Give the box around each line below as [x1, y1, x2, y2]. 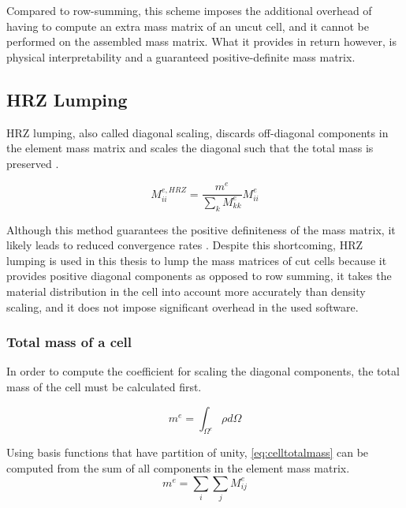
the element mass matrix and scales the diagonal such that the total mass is [6, 140, 374, 156]
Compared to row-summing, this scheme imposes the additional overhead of [6, 2, 372, 18]
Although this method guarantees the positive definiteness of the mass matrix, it [6, 221, 396, 237]
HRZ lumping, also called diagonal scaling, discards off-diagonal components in [6, 124, 389, 140]
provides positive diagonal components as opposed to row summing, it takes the [6, 267, 392, 284]
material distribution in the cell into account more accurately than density [6, 283, 366, 300]
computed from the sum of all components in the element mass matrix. [6, 460, 350, 476]
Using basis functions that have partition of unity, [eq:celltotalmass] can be [6, 444, 369, 461]
